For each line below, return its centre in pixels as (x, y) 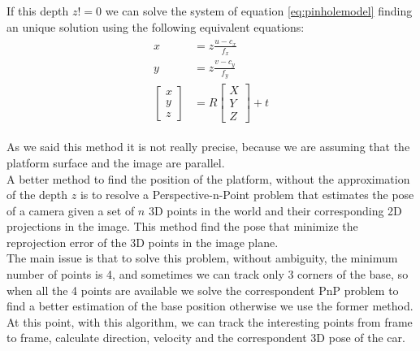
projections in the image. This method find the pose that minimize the (182, 226)
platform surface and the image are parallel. (116, 162)
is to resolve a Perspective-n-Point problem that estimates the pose (247, 195)
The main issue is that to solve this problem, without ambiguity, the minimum (202, 258)
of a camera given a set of (71, 210)
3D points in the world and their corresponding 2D (275, 210)
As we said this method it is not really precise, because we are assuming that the (208, 147)
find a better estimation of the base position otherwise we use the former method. (210, 306)
